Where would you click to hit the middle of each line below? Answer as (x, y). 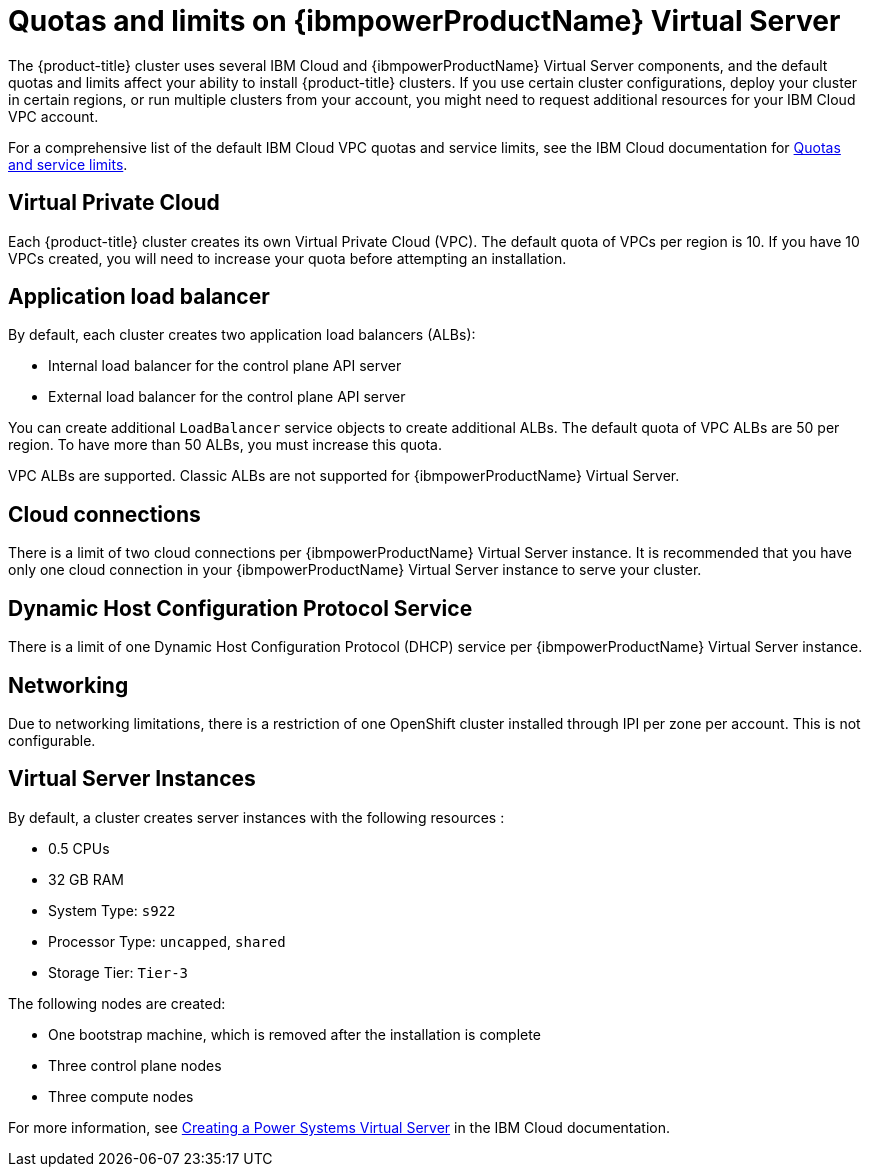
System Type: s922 (112, 910)
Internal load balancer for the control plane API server (225, 366)
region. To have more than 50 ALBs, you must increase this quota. (225, 445)
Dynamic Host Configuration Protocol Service (240, 608)
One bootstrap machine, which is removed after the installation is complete (294, 1034)
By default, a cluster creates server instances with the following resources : (256, 817)
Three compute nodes (121, 1096)
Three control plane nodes (135, 1065)
